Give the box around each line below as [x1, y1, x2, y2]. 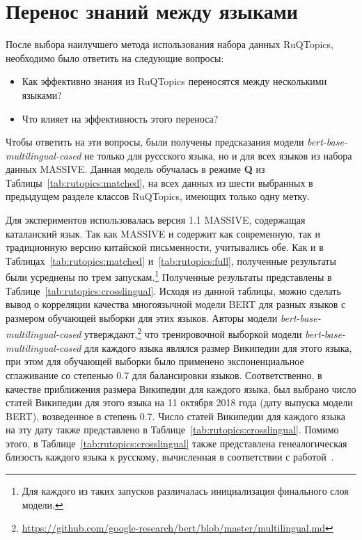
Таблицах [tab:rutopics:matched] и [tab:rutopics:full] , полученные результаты [6, 253, 336, 268]
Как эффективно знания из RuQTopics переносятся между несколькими [22, 74, 327, 88]
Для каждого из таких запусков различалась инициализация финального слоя [22, 484, 349, 498]
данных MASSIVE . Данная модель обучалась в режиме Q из [6, 162, 265, 176]
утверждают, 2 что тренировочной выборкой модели [84, 325, 302, 341]
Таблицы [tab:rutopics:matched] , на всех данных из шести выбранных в [6, 175, 313, 190]
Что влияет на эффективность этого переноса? [22, 111, 219, 125]
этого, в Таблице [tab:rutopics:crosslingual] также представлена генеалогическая [6, 435, 347, 450]
